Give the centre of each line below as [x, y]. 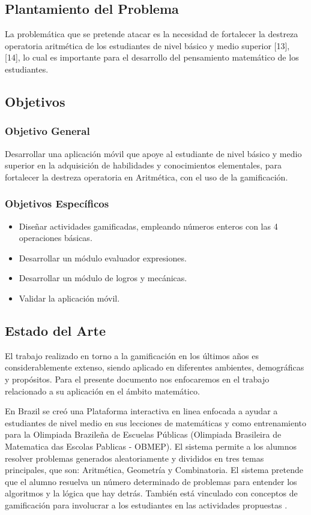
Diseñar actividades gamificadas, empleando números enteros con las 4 [148, 226]
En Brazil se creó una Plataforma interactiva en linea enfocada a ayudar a [141, 411]
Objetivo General [47, 131]
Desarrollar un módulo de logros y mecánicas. [103, 278]
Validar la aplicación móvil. [69, 298]
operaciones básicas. [56, 238]
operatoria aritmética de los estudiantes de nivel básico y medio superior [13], [147, 45]
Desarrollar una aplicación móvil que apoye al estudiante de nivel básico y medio [153, 153]
